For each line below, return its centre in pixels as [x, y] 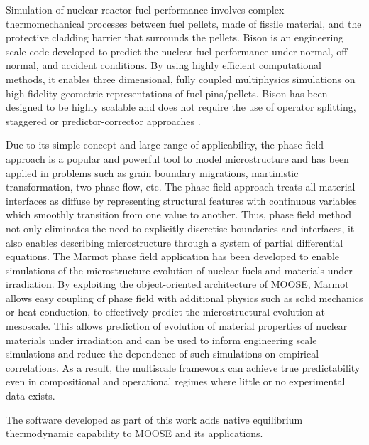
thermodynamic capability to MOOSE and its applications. [134, 433]
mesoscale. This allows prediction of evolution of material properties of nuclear [177, 326]
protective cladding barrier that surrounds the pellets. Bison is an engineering [175, 37]
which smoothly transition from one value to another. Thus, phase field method [178, 214]
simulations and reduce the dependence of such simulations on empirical [163, 354]
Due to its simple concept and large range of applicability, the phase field [165, 145]
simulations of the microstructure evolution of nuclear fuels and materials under [179, 270]
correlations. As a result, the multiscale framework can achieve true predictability [183, 367]
